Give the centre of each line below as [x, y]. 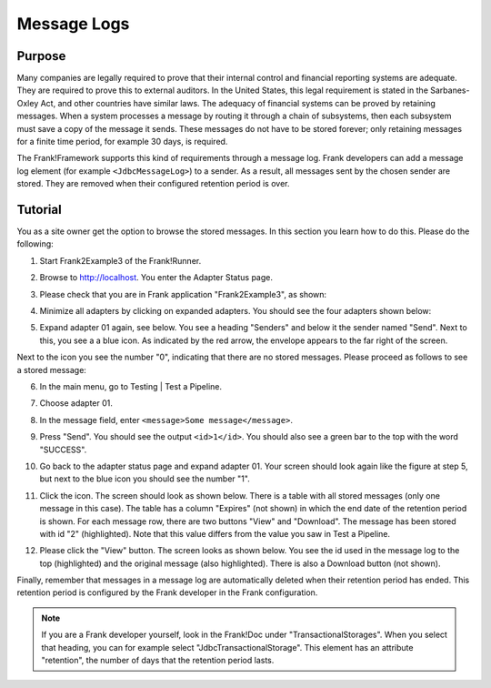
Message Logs [73, 24]
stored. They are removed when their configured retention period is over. [153, 184]
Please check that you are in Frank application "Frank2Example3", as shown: [183, 294]
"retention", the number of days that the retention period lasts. [158, 661]
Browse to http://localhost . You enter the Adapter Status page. [156, 278]
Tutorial [40, 210]
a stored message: [51, 369]
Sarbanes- [450, 90]
